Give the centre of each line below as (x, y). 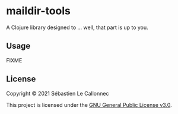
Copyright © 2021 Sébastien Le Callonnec (58, 93)
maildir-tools (39, 11)
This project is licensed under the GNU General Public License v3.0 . (89, 104)
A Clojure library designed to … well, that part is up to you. (77, 27)
